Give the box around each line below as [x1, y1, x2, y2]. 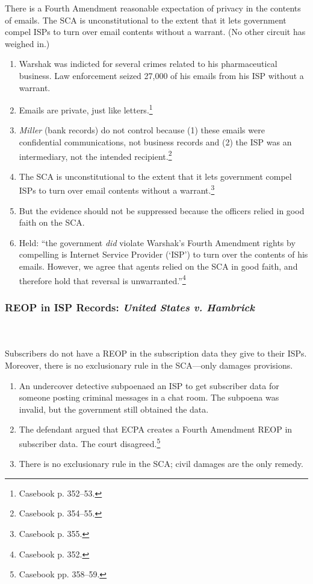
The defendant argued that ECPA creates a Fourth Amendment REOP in [19, 423, 293, 436]
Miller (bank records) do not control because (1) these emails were [19, 124, 265, 136]
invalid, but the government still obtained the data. [19, 402, 209, 415]
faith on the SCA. [19, 216, 85, 229]
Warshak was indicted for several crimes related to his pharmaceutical [19, 57, 277, 70]
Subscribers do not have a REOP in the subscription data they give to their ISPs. [5, 347, 307, 360]
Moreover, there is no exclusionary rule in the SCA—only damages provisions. [5, 358, 293, 371]
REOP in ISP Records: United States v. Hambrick [5, 299, 255, 314]
